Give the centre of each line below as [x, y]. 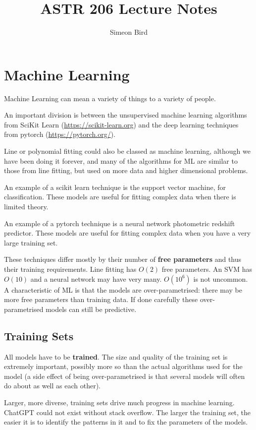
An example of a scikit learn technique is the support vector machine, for [115, 187]
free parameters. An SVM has [207, 269]
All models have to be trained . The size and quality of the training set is [116, 356]
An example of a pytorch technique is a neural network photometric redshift [120, 223]
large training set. [31, 242]
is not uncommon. [221, 278]
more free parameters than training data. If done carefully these [101, 299]
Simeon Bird [129, 32]
